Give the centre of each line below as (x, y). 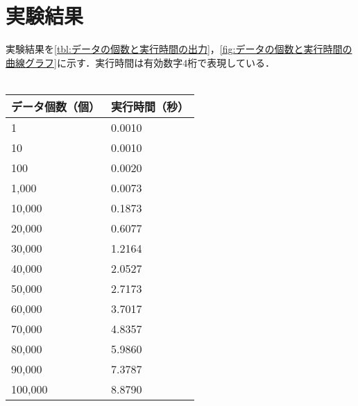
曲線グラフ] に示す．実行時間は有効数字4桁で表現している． (140, 62)
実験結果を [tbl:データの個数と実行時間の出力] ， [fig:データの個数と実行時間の (179, 49)
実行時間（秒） (150, 106)
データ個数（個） (56, 106)
